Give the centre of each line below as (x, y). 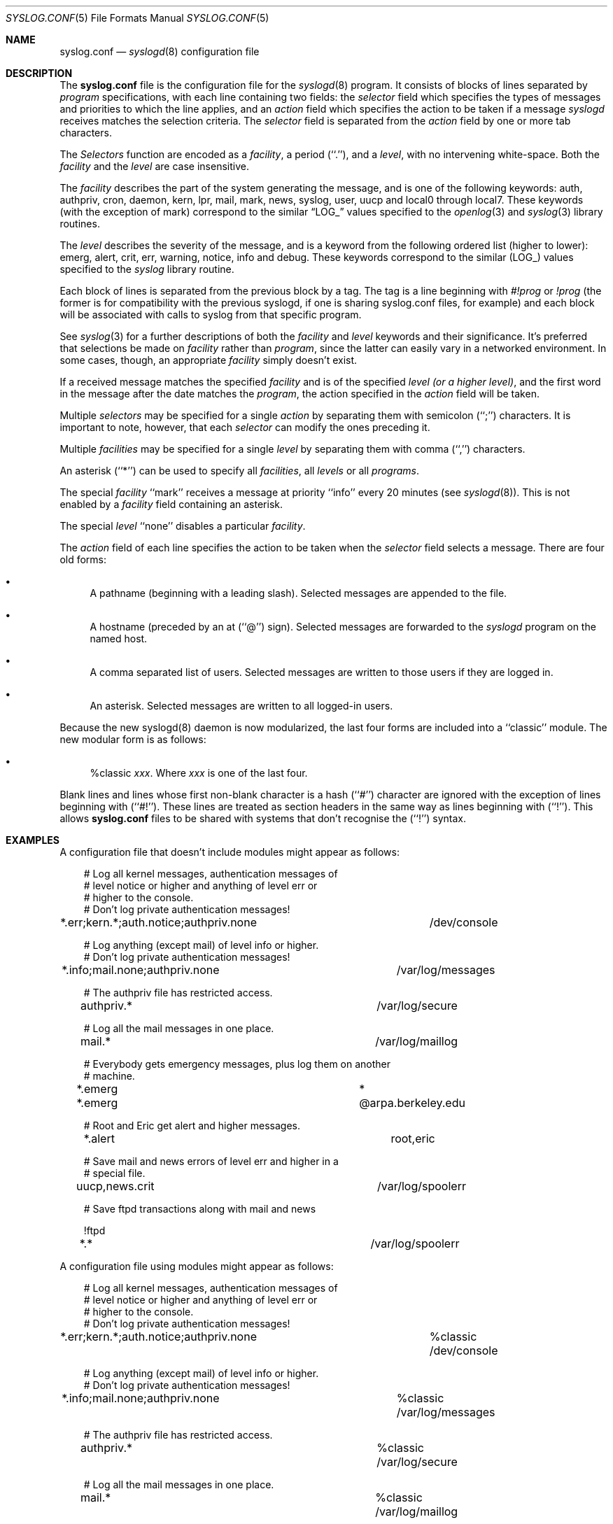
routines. (80, 224)
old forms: (83, 559)
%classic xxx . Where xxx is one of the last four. (199, 773)
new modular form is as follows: (133, 739)
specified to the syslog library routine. (147, 269)
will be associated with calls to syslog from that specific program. (211, 315)
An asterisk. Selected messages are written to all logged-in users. (241, 706)
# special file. (114, 1173)
